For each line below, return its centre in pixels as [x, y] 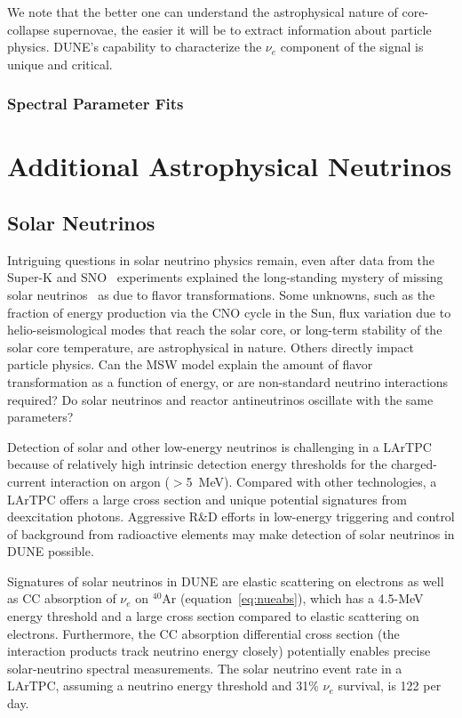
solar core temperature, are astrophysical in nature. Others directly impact [211, 347]
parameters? [40, 417]
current [27, 481]
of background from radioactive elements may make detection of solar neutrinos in [231, 533]
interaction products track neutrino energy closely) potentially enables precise [219, 651]
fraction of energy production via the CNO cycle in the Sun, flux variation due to [229, 312]
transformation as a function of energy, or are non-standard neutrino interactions [228, 381]
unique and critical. [60, 64]
